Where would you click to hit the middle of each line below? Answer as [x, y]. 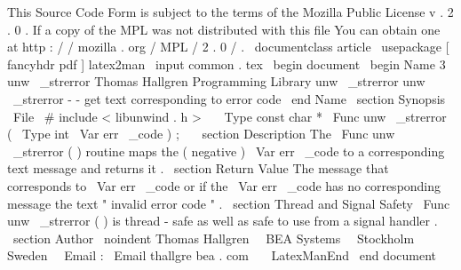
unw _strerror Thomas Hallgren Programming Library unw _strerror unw [216, 81]
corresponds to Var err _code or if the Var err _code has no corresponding [224, 185]
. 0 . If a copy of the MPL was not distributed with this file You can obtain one [224, 29]
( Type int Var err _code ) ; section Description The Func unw [201, 134]
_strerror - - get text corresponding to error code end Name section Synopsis [229, 98]
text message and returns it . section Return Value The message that [198, 168]
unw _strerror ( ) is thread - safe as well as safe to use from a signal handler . [223, 221]
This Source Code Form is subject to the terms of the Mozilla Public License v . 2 [230, 12]
